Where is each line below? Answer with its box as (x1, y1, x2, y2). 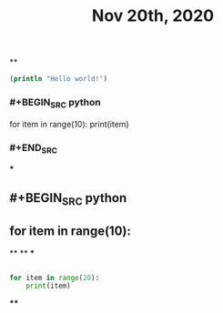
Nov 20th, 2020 (91, 5, 215, 26)
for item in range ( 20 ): (9, 273, 100, 282)
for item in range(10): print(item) (9, 118, 129, 129)
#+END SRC (9, 141, 57, 156)
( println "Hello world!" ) (9, 75, 107, 84)
